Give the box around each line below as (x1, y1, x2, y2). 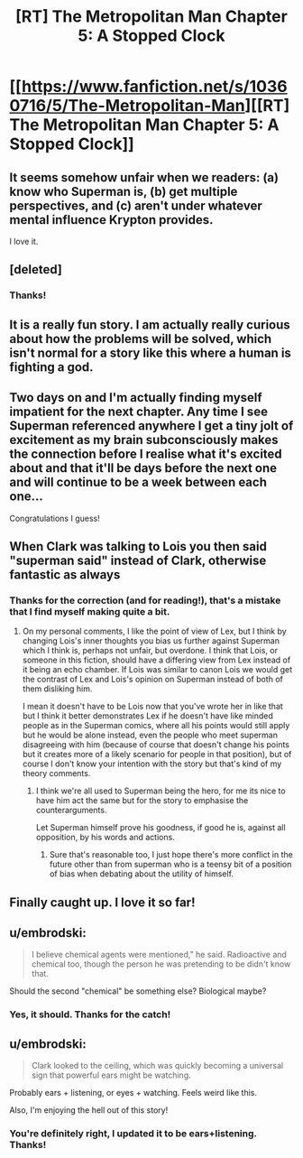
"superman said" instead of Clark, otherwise (9, 552, 267, 568)
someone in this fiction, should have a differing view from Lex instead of (22, 654, 291, 665)
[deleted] (9, 262, 63, 277)
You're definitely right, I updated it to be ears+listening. (9, 1127, 257, 1140)
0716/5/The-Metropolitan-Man (9, 96, 245, 116)
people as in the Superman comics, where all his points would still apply (22, 720, 290, 731)
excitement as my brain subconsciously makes (9, 432, 279, 448)
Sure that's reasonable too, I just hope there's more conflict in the (49, 849, 293, 860)
